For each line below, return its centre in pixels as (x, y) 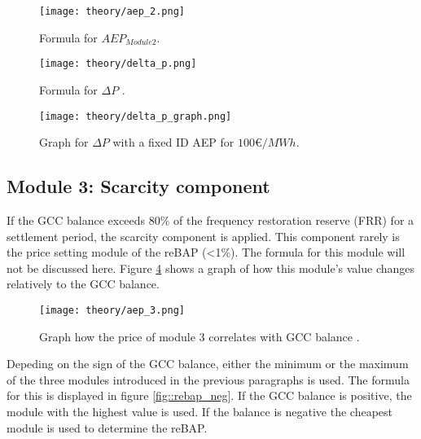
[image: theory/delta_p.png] (118, 64)
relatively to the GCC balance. (83, 284)
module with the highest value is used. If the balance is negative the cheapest (200, 411)
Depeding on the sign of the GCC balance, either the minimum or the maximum (208, 364)
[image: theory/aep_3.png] (112, 310)
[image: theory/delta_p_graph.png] (136, 116)
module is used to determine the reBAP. (107, 427)
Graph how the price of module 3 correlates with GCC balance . (200, 336)
